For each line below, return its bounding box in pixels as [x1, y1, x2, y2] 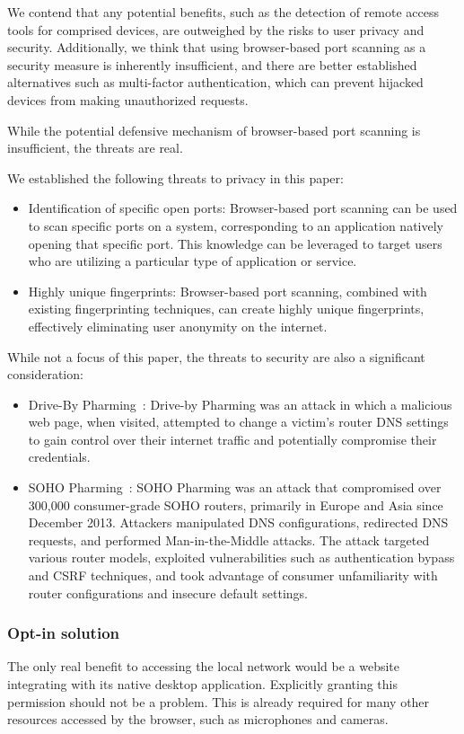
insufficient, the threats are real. [7, 138, 183, 157]
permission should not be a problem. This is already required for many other [7, 692, 430, 711]
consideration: [7, 365, 83, 384]
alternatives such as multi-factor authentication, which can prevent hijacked [7, 73, 424, 92]
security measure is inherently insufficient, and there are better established [7, 55, 417, 74]
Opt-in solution [7, 622, 120, 644]
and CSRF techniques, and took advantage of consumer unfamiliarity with [28, 566, 438, 585]
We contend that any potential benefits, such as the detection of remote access [7, 3, 440, 21]
